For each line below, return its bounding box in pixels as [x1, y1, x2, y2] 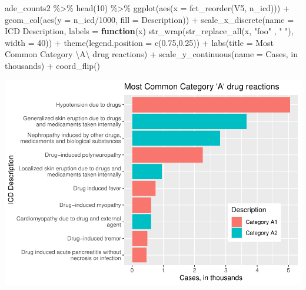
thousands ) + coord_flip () [5, 59, 101, 71]
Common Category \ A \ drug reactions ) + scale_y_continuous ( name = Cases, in [5, 48, 298, 60]
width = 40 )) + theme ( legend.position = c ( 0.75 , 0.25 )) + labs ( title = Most [5, 36, 274, 48]
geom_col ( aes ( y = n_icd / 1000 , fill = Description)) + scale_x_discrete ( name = [5, 13, 294, 25]
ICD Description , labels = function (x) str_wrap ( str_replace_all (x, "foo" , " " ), [5, 25, 294, 37]
